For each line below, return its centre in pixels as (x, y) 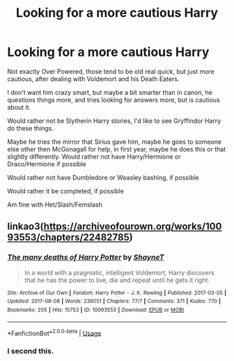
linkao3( (25, 227)
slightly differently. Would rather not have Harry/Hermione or (94, 156)
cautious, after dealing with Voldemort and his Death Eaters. (93, 79)
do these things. (30, 128)
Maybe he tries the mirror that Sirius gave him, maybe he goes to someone (114, 142)
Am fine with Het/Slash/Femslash (55, 205)
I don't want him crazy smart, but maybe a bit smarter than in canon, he (110, 92)
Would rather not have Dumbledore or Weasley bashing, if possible (103, 177)
